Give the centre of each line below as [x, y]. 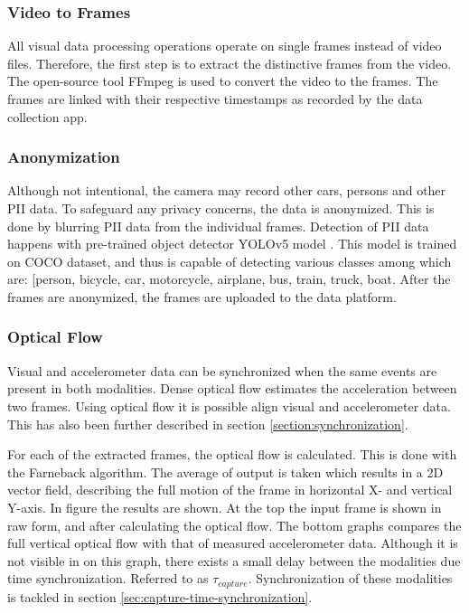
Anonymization [64, 157]
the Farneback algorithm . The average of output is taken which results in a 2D [225, 472]
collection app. [47, 116]
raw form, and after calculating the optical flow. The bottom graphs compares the [234, 525]
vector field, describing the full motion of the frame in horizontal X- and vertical [230, 490]
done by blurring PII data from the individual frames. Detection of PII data [218, 226]
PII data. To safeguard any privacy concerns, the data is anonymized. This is [221, 208]
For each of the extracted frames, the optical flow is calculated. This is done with [232, 454]
